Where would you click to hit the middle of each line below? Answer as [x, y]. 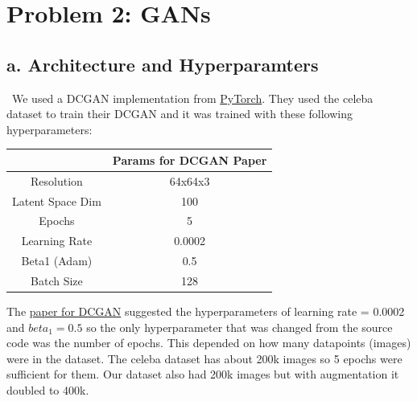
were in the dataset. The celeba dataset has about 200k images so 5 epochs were [204, 358]
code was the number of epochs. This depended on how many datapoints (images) [209, 343]
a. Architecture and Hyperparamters [163, 64]
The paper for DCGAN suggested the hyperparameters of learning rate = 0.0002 [206, 311]
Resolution [56, 180]
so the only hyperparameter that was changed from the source [239, 327]
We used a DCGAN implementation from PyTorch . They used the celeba [192, 98]
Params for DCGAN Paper [190, 160]
